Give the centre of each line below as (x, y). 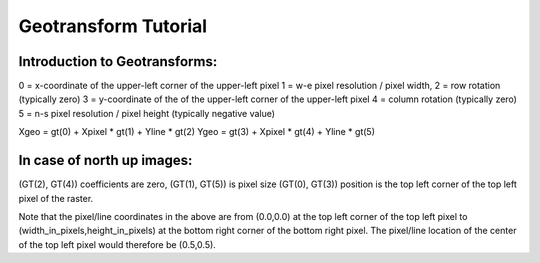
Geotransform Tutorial (113, 26)
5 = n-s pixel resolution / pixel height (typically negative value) (146, 113)
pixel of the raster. (56, 198)
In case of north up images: (105, 160)
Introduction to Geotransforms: (118, 61)
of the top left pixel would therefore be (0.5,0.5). (117, 244)
